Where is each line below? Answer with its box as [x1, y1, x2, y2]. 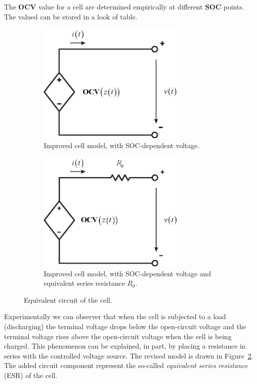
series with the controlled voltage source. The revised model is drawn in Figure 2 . [4, 350, 254, 361]
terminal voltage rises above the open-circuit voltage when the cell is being [4, 331, 232, 341]
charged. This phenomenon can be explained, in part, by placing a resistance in [4, 341, 246, 351]
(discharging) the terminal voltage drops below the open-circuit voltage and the [4, 321, 247, 332]
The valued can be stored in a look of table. [4, 11, 138, 21]
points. [223, 1, 245, 11]
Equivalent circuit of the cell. [24, 294, 112, 305]
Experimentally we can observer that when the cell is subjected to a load [4, 311, 226, 322]
